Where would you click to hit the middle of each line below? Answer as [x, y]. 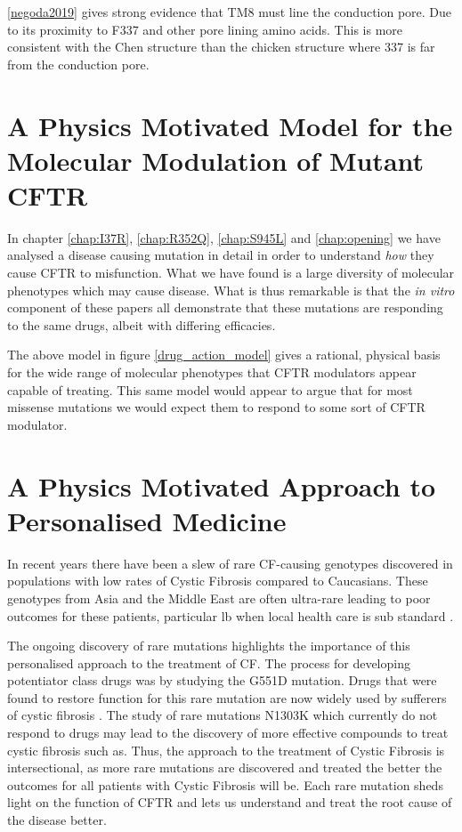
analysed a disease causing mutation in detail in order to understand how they [221, 255]
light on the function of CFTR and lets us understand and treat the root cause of [230, 802]
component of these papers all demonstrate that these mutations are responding [225, 307]
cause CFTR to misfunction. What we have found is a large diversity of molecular [231, 273]
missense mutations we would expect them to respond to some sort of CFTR [216, 407]
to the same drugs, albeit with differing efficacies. [142, 324]
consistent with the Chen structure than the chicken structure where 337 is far [221, 47]
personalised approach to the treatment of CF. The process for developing [209, 662]
